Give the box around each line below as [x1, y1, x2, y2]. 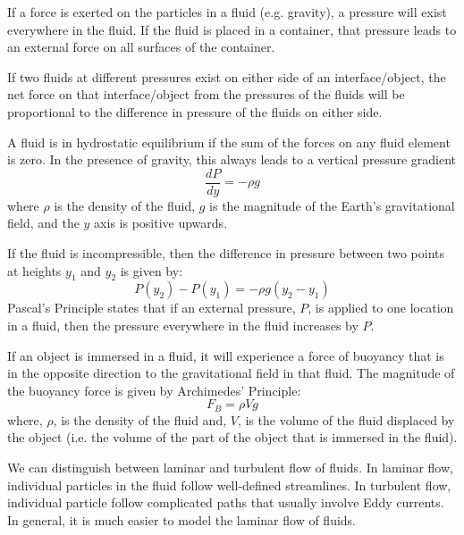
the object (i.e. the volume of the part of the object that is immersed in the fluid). [7, 428, 458, 447]
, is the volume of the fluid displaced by [237, 410, 455, 429]
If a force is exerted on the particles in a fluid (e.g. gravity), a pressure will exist [7, 3, 447, 21]
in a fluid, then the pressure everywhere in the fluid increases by [7, 315, 359, 334]
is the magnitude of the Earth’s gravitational [209, 196, 455, 214]
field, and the [7, 213, 80, 232]
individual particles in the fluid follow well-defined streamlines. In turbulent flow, [7, 475, 451, 494]
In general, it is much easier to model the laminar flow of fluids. [7, 510, 356, 529]
